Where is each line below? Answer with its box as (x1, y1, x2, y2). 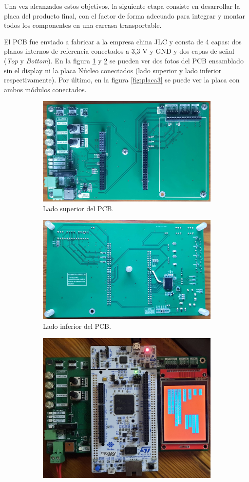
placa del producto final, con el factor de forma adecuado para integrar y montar (4, 10, 245, 20)
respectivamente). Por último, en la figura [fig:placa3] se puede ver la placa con (4, 75, 240, 85)
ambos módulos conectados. (4, 84, 87, 94)
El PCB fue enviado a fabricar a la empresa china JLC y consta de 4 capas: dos (4, 36, 242, 46)
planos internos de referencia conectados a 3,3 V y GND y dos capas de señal (4, 46, 234, 56)
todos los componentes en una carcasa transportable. (4, 20, 162, 30)
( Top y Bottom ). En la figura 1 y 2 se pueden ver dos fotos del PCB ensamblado (4, 55, 244, 65)
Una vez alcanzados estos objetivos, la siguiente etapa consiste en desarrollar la (4, 1, 240, 11)
